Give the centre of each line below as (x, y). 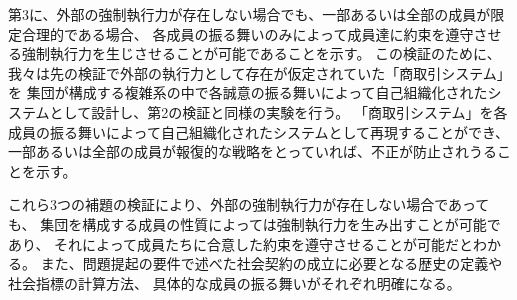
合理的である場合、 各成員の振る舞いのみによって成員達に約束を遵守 (247, 33)
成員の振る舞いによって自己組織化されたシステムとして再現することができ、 (259, 131)
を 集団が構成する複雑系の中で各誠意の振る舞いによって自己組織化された (248, 92)
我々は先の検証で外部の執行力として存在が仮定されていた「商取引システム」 (259, 72)
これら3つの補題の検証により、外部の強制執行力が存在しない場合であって (249, 204)
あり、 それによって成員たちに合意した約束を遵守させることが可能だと (240, 243)
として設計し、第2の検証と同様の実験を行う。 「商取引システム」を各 (278, 111)
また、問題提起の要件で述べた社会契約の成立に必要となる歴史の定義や (271, 263)
